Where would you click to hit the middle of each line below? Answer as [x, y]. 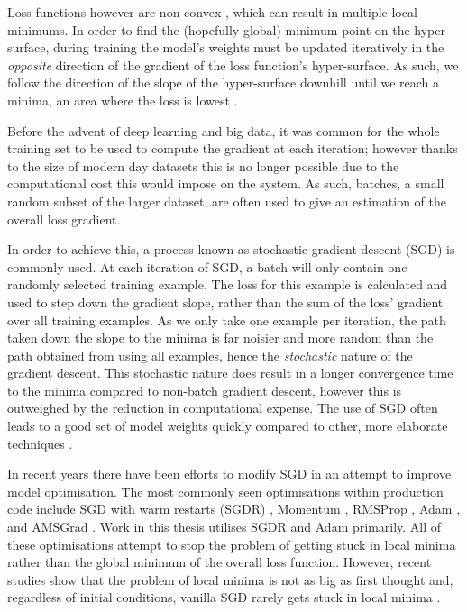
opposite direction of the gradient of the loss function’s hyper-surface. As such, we [233, 64]
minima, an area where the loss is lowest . [123, 100]
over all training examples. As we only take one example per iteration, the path [227, 320]
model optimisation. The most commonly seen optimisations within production [225, 491]
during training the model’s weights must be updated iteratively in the [249, 47]
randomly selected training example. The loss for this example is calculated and [228, 284]
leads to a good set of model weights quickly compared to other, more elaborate [228, 426]
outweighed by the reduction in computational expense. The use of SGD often [223, 408]
